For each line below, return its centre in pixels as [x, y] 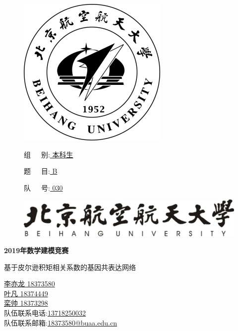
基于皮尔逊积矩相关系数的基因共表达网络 [70, 267]
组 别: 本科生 [49, 154]
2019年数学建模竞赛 [36, 250]
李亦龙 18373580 [30, 284]
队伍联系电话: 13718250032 [45, 313]
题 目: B [41, 171]
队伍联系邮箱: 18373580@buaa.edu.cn [60, 322]
